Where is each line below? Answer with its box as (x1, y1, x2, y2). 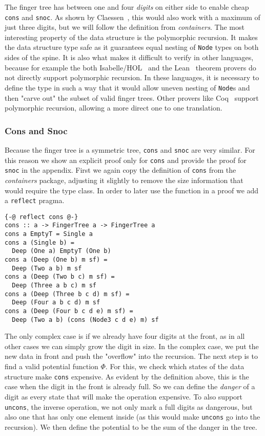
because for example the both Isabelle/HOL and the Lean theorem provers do (5, 62, 256, 72)
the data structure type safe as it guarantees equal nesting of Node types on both (5, 42, 259, 52)
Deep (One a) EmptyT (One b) (12, 247, 111, 255)
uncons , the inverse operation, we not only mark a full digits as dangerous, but (5, 401, 253, 412)
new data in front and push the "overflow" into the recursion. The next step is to (5, 351, 258, 361)
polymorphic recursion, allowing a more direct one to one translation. (5, 102, 222, 113)
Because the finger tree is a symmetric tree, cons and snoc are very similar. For (5, 144, 255, 155)
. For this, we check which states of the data (105, 361, 244, 372)
